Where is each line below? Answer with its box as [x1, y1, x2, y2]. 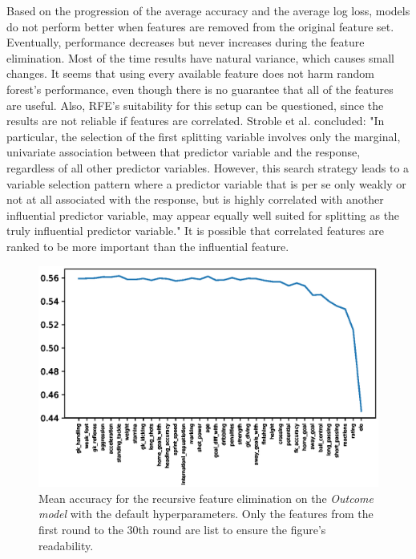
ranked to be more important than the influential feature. [6, 237, 289, 254]
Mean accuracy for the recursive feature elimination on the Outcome [38, 489, 374, 506]
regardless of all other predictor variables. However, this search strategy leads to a [6, 159, 410, 176]
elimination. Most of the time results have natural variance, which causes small [6, 49, 394, 66]
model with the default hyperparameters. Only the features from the [38, 505, 374, 522]
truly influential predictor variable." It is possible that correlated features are [6, 222, 385, 239]
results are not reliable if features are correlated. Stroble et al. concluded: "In [6, 112, 385, 129]
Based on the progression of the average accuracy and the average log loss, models [6, 2, 410, 18]
